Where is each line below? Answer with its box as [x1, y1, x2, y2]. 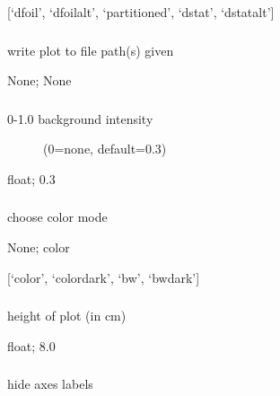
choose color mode [7, 207, 108, 226]
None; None [7, 71, 72, 90]
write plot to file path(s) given [7, 40, 174, 59]
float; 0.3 [7, 169, 56, 188]
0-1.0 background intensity [7, 109, 153, 128]
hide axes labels [7, 374, 93, 393]
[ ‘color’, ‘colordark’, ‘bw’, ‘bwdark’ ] [7, 268, 200, 286]
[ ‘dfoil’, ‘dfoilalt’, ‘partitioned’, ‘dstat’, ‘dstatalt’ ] [7, 3, 275, 21]
